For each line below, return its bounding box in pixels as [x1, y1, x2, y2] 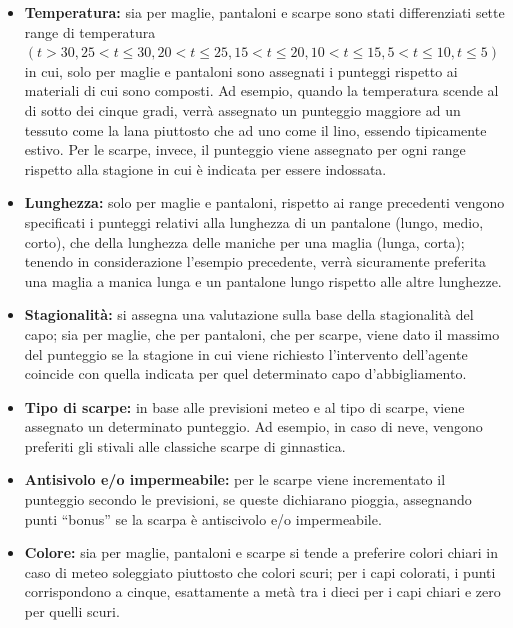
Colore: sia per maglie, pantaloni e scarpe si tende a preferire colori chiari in [24, 542, 498, 563]
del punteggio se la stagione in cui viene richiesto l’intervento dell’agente [24, 343, 468, 364]
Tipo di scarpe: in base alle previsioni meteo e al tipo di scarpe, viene [24, 396, 465, 417]
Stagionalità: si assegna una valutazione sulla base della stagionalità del [24, 304, 474, 325]
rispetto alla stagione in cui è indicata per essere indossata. [24, 158, 387, 179]
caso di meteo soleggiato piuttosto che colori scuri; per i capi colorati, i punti [24, 561, 496, 582]
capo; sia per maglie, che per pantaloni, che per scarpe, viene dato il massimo [24, 323, 500, 344]
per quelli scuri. [24, 601, 120, 622]
